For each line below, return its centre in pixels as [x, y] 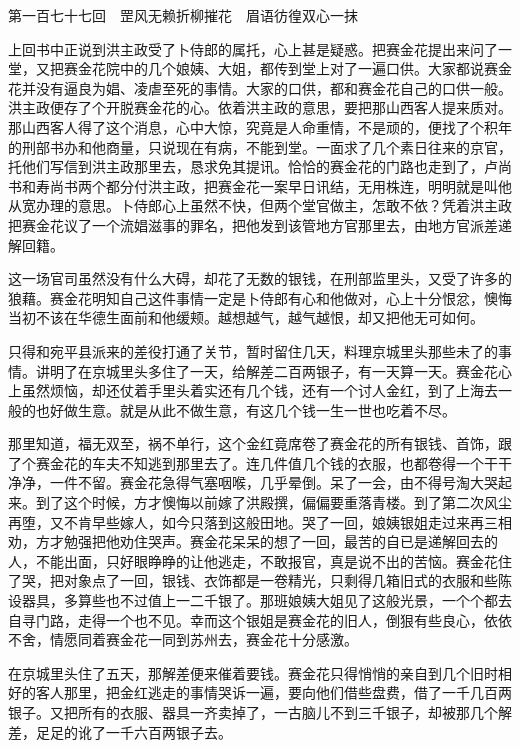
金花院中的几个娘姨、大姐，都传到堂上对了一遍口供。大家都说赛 [287, 68]
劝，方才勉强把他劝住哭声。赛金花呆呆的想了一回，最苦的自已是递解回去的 [253, 541]
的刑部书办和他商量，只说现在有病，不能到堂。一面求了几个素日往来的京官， [260, 146]
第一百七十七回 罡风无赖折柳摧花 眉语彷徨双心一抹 [183, 15]
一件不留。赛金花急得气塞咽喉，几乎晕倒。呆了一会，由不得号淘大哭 [273, 482]
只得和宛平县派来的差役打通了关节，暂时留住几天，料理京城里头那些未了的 [253, 350]
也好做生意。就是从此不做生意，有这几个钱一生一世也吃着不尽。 [245, 409]
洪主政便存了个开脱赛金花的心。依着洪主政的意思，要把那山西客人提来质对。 [260, 107]
